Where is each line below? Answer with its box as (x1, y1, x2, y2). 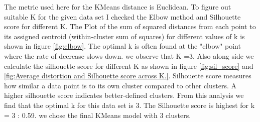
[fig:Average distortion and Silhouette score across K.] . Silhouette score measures (4, 70, 251, 81)
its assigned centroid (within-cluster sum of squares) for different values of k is (4, 31, 245, 41)
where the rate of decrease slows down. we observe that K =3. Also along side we (4, 50, 254, 61)
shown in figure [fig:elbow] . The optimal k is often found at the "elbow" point (4, 41, 241, 51)
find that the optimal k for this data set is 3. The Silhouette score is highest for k (4, 99, 255, 110)
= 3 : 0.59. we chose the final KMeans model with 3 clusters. (4, 109, 191, 120)
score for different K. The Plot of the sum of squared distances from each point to (4, 21, 256, 32)
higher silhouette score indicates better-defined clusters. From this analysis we (4, 90, 244, 100)
